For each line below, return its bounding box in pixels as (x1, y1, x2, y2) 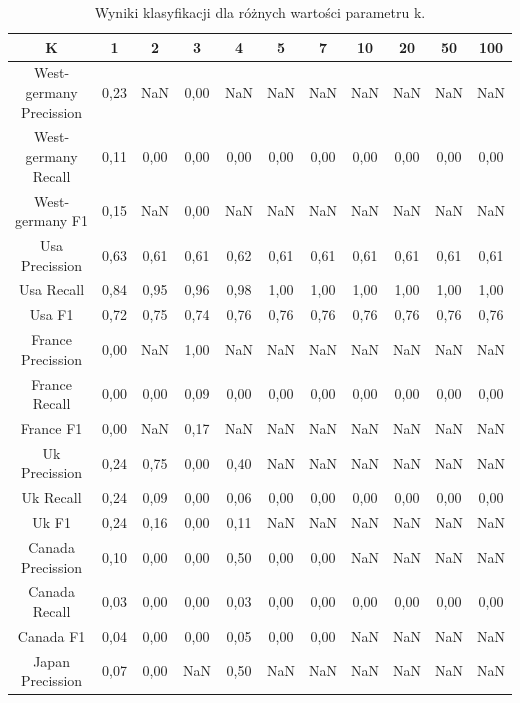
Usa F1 (29, 304, 74, 325)
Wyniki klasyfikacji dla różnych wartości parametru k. (94, 2, 426, 22)
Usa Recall (18, 279, 85, 300)
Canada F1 (17, 625, 86, 646)
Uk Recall (21, 487, 82, 508)
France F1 (20, 417, 83, 438)
